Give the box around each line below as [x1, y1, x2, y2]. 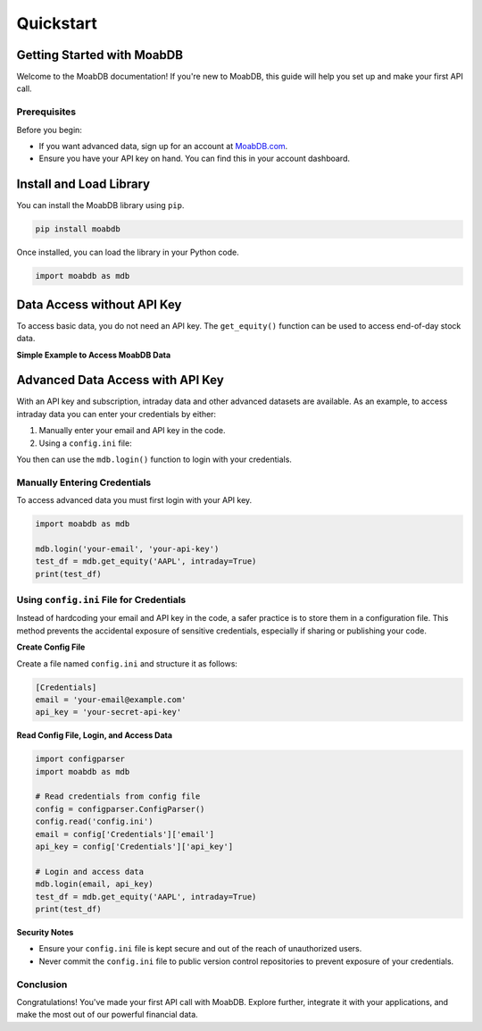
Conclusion [16, 978, 68, 991]
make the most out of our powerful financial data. [16, 1010, 198, 1020]
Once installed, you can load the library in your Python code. [16, 247, 240, 258]
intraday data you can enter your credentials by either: [16, 408, 217, 419]
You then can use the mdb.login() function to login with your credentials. [16, 454, 292, 465]
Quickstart [16, 13, 98, 33]
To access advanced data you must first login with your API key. [16, 495, 253, 506]
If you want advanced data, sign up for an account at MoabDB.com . [38, 140, 288, 151]
